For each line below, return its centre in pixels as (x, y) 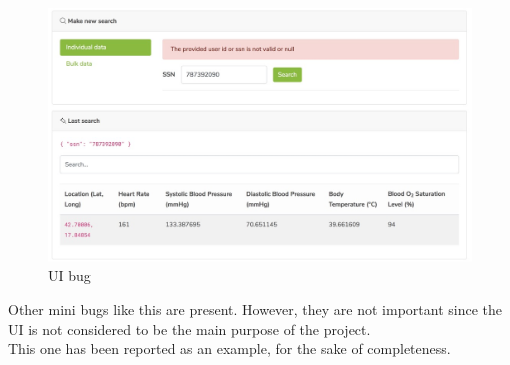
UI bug (69, 275)
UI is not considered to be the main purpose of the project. (189, 328)
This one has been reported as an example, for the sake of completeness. (229, 348)
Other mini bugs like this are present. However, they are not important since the (255, 309)
